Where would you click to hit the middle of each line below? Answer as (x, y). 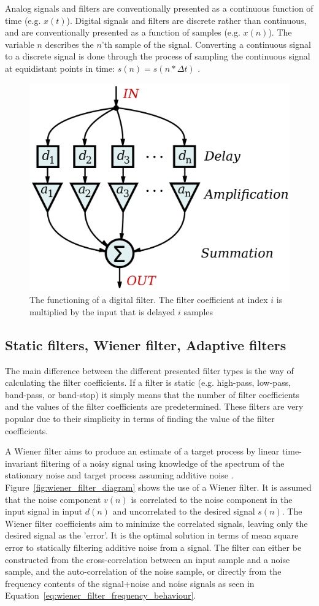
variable (20, 44)
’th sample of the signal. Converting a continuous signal (206, 44)
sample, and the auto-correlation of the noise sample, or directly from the (143, 571)
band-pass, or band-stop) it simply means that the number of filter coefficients (152, 394)
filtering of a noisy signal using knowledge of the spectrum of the (163, 463)
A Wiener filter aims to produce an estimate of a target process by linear (142, 451)
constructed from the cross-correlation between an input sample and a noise (148, 559)
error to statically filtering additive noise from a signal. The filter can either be (153, 547)
